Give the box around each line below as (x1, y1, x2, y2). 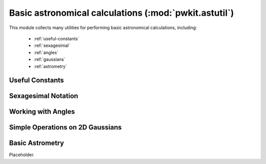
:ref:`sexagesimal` (33, 42, 70, 49)
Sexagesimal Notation (9, 92, 78, 100)
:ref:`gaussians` (33, 57, 66, 63)
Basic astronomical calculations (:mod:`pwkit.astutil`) (9, 7, 234, 18)
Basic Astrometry (9, 139, 64, 147)
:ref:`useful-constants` (33, 35, 80, 41)
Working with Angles (9, 107, 75, 116)
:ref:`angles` (33, 49, 59, 55)
